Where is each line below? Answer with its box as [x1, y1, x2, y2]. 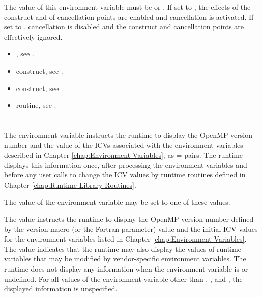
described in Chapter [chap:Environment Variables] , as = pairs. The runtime [4, 150, 243, 160]
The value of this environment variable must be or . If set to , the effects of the [4, 2, 251, 12]
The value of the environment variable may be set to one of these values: [4, 196, 230, 207]
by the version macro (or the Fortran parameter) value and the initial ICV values [4, 223, 258, 234]
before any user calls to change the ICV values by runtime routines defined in [4, 169, 246, 180]
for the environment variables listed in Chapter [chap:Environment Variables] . [4, 233, 247, 244]
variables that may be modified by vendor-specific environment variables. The [4, 253, 246, 264]
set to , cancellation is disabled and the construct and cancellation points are [4, 21, 244, 32]
